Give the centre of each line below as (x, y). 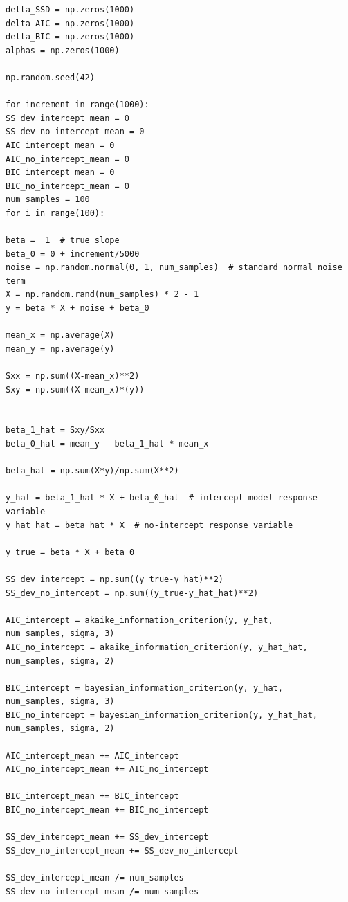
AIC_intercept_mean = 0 (60, 145)
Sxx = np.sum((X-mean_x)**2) (73, 376)
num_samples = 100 (48, 200)
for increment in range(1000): (77, 105)
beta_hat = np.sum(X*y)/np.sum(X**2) (92, 471)
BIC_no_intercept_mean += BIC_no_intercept (107, 810)
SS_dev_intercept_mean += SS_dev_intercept (107, 837)
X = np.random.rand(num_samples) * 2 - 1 (102, 295)
